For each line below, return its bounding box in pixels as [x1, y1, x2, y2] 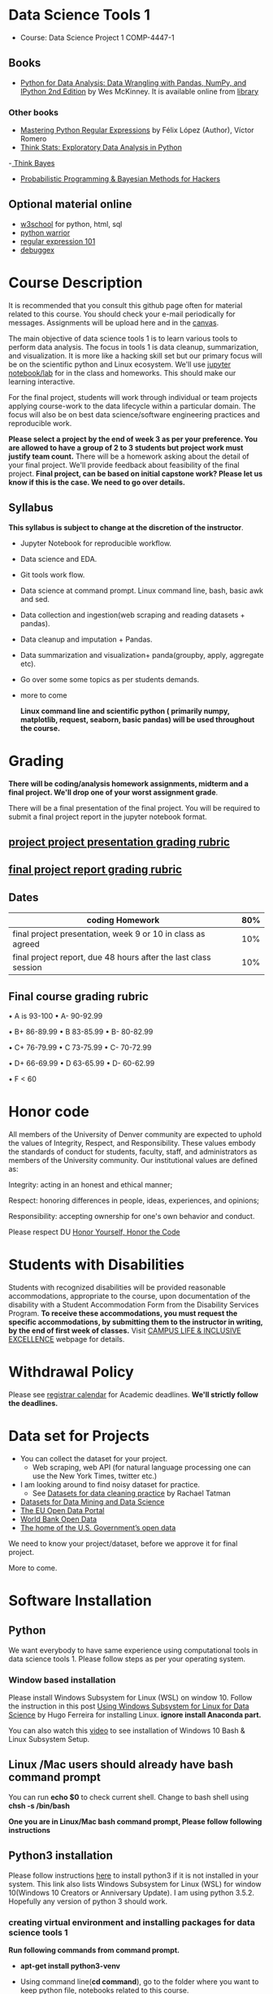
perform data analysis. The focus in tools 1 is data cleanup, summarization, [8, 342, 259, 351]
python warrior [19, 228, 71, 237]
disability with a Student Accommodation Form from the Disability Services [8, 1300, 259, 1309]
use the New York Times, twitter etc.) [32, 1470, 158, 1481]
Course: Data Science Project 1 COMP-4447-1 [19, 33, 175, 42]
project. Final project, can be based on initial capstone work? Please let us [8, 468, 263, 478]
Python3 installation [8, 1848, 114, 1863]
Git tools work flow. [19, 569, 85, 579]
